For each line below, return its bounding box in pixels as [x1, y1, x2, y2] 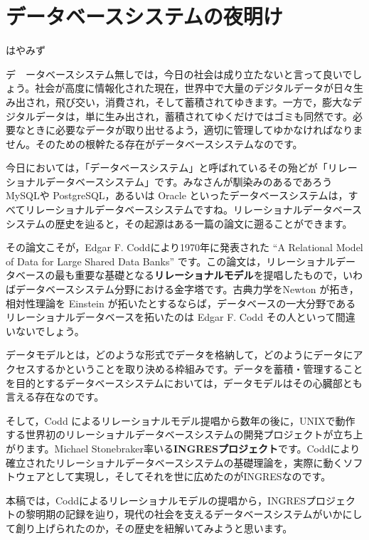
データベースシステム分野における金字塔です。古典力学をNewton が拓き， [15, 282, 359, 297]
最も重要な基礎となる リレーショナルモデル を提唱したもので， [55, 268, 343, 282]
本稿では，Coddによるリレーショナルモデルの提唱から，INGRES [6, 492, 306, 507]
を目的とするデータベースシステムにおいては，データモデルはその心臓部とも [6, 375, 363, 390]
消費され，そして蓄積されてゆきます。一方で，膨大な [105, 94, 353, 109]
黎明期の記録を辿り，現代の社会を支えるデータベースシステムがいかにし [25, 507, 363, 522]
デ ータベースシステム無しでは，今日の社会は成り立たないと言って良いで [6, 66, 353, 81]
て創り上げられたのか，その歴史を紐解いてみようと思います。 [6, 520, 293, 535]
